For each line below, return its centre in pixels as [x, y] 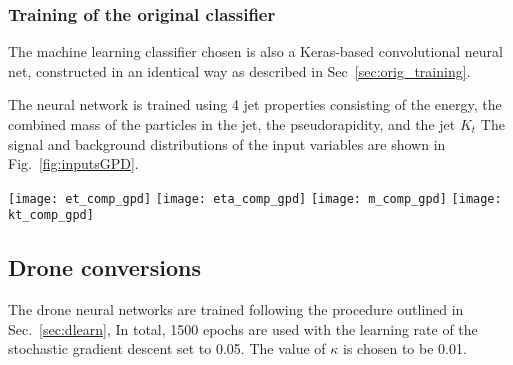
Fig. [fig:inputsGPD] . [73, 163]
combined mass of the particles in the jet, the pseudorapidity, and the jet [232, 124]
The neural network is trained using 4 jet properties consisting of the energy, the [255, 104]
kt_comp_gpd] [51, 215]
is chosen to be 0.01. [405, 348]
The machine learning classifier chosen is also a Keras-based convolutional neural [255, 51]
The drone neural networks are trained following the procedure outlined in [236, 309]
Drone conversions [104, 267]
